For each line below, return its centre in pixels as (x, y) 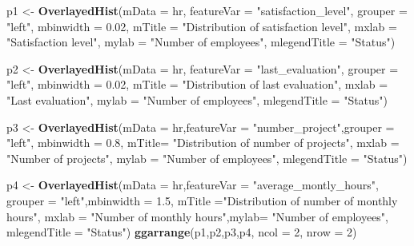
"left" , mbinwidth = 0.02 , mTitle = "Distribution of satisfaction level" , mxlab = (202, 26)
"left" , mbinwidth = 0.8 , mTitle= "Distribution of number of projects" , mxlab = (203, 143)
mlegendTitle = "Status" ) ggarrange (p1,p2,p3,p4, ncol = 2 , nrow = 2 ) (182, 232)
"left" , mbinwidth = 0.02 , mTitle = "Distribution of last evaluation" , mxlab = (197, 84)
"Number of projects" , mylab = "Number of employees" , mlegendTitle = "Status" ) (207, 158)
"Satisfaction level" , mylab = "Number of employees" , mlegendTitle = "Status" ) (201, 42)
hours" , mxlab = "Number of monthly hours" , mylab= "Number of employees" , (198, 216)
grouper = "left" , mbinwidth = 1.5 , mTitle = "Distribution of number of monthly (202, 200)
